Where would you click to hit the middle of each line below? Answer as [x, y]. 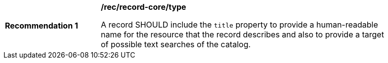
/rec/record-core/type [144, 7]
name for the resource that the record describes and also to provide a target [242, 34]
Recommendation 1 [42, 26]
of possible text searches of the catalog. [176, 44]
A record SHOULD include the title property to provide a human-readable [239, 25]
